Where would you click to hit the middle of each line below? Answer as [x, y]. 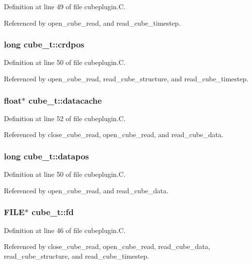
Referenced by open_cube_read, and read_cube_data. [86, 190]
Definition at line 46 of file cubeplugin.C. [65, 230]
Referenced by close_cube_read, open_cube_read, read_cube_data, [107, 246]
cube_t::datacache [65, 100]
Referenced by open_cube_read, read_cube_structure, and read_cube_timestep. [126, 78]
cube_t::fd [53, 212]
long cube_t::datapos [46, 156]
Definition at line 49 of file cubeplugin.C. [65, 6]
